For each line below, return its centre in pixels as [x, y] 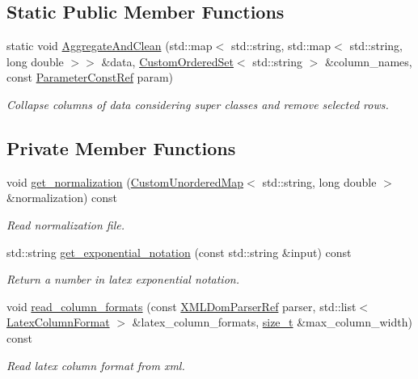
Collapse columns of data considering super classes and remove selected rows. [198, 104]
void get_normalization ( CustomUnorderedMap [125, 181]
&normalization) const [62, 198]
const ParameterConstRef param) [90, 77]
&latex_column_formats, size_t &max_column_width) [272, 322]
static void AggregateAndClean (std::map [110, 46]
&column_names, [368, 61]
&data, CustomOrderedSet [167, 61]
